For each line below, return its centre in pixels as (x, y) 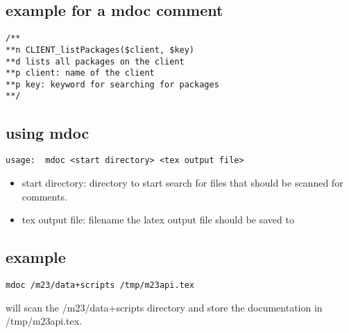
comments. (44, 196)
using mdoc (48, 132)
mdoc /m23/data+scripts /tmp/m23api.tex (100, 285)
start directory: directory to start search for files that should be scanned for (182, 182)
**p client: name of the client (80, 73)
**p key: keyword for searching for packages (112, 84)
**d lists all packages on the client (95, 61)
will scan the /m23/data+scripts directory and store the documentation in (164, 307)
